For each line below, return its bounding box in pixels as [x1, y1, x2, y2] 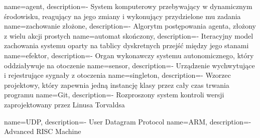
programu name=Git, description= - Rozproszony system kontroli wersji [4, 89, 224, 100]
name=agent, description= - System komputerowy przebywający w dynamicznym [4, 1, 252, 11]
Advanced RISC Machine [4, 126, 81, 136]
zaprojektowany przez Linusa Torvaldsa [4, 99, 125, 109]
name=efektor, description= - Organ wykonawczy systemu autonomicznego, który [4, 50, 254, 60]
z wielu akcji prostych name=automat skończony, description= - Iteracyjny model [4, 30, 253, 41]
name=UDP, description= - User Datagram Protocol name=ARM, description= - [4, 116, 251, 126]
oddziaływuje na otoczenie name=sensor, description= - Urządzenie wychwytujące [4, 60, 255, 70]
